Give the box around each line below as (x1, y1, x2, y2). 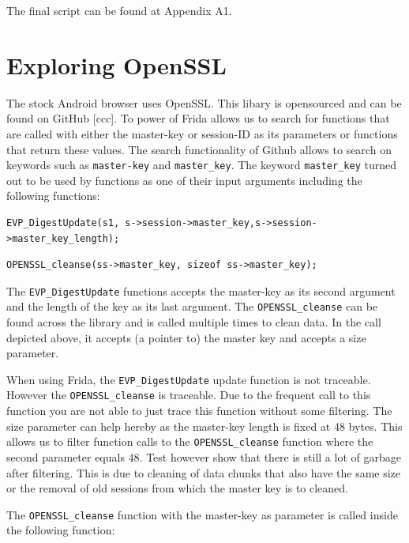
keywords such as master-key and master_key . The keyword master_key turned (6, 156, 396, 173)
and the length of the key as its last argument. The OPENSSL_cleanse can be (6, 298, 378, 315)
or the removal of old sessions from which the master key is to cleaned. (6, 480, 348, 496)
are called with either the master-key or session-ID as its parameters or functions (6, 125, 398, 141)
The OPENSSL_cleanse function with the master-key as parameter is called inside (6, 506, 398, 522)
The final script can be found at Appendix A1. (6, 2, 232, 18)
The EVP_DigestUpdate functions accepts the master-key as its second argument (6, 282, 396, 299)
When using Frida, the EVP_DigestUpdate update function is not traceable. (6, 371, 371, 387)
